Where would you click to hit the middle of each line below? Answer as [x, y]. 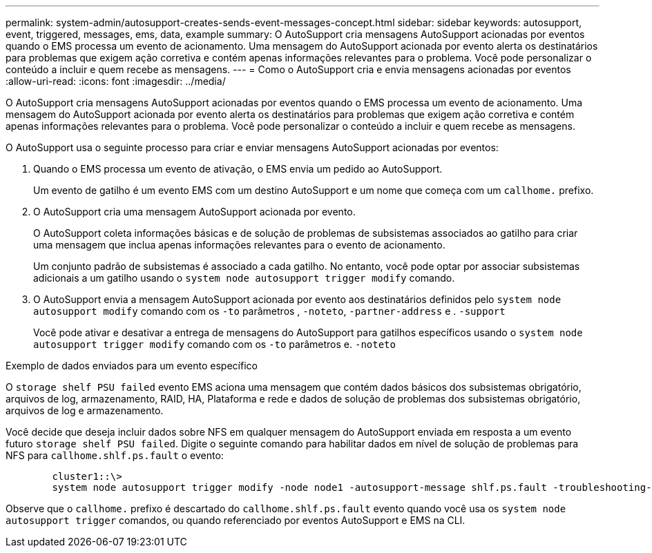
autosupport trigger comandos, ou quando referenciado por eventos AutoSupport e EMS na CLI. [236, 520]
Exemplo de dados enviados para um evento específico [132, 366]
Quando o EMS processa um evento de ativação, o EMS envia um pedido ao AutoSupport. [238, 169]
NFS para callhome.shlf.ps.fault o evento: [115, 455]
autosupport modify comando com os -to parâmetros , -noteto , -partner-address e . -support [269, 311]
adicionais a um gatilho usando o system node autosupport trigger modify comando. [244, 278]
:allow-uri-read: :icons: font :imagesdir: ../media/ [116, 81]
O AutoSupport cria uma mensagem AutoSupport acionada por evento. [194, 212]
